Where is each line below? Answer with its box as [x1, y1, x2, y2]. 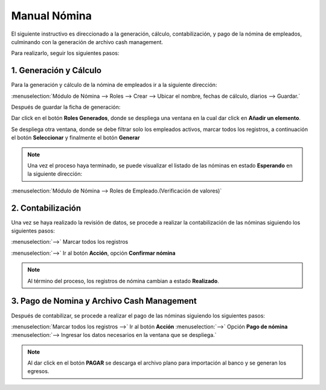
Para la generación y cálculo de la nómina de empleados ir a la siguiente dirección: [11, 82, 217, 89]
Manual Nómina [11, 9, 92, 22]
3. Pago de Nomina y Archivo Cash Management [11, 296, 197, 306]
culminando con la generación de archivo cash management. [11, 38, 163, 45]
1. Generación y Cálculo [11, 65, 102, 75]
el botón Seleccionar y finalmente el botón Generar [11, 134, 140, 141]
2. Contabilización [11, 203, 81, 213]
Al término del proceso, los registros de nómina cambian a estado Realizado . [27, 277, 220, 284]
